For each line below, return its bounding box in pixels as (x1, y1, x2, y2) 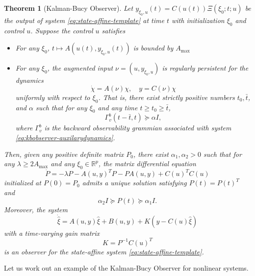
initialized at (4, 177, 41, 188)
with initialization (171, 15, 225, 25)
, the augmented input (47, 63, 113, 73)
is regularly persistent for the (162, 63, 249, 73)
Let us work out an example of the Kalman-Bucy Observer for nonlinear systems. (4, 263, 249, 273)
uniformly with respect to (15, 92, 90, 102)
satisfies (102, 25, 126, 35)
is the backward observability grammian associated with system (44, 123, 231, 133)
